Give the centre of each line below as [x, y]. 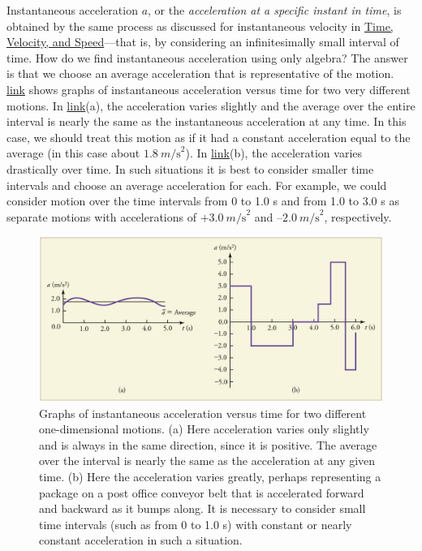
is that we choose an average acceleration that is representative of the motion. [200, 73]
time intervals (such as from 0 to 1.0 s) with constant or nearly [196, 524]
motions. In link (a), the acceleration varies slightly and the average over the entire [211, 105]
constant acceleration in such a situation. [141, 540]
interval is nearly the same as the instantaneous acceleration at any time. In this [207, 121]
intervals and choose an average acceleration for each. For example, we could [197, 185]
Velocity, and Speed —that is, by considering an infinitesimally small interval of [203, 42]
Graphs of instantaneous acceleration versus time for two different [203, 413]
